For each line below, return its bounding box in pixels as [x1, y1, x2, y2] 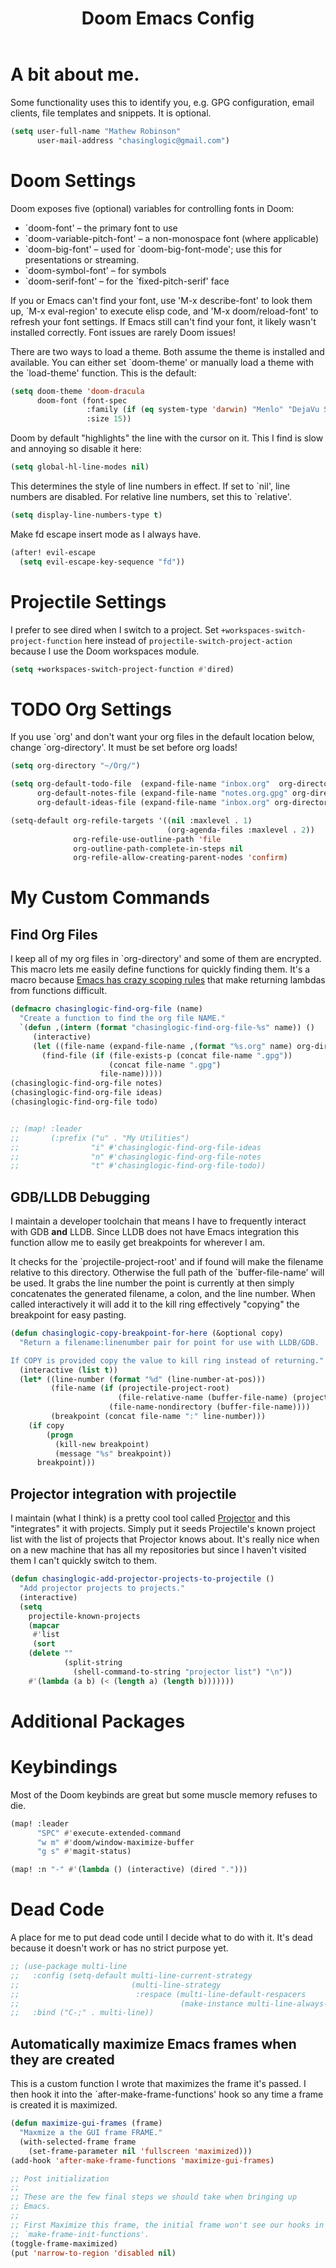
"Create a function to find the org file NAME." [19, 1013, 226, 1024]
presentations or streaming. [24, 253, 140, 266]
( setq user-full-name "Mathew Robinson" [10, 126, 182, 136]
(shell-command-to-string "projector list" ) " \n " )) [73, 1667, 293, 1677]
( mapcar [28, 1620, 60, 1631]
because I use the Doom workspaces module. [10, 645, 200, 657]
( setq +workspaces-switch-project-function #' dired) [10, 664, 235, 674]
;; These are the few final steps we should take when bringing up [10, 2192, 298, 2202]
